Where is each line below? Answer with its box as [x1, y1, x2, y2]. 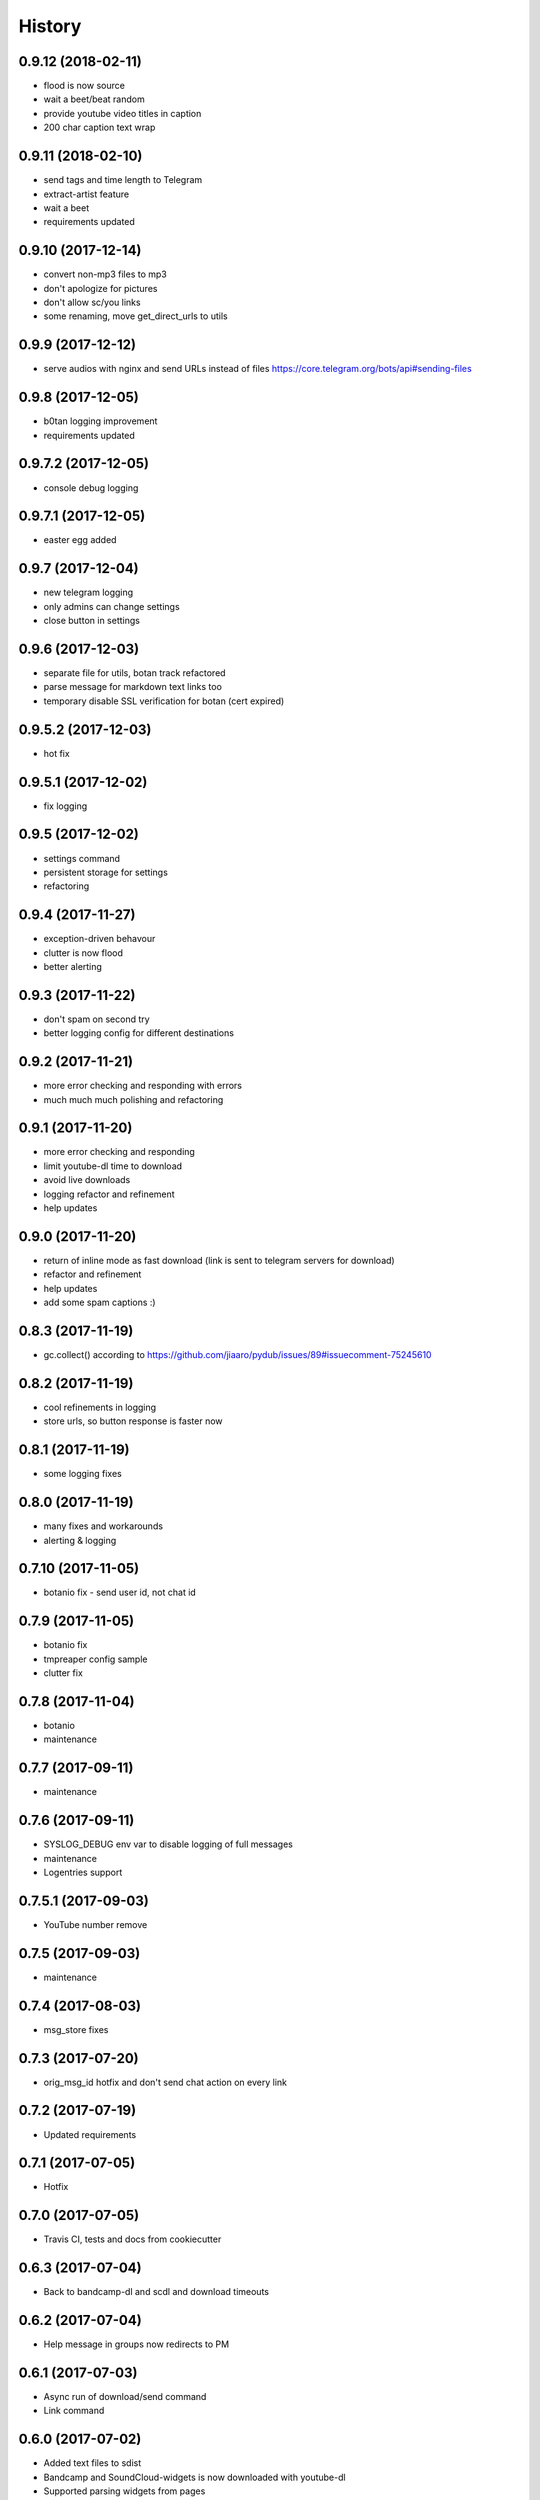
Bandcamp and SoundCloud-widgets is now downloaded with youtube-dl [43, 2471, 346, 2483]
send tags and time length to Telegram [43, 174, 203, 186]
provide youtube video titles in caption [43, 107, 202, 119]
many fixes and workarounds [43, 1520, 164, 1532]
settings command [43, 852, 120, 864]
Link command [43, 2405, 105, 2417]
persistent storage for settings [43, 866, 169, 878]
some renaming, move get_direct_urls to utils [43, 310, 229, 322]
